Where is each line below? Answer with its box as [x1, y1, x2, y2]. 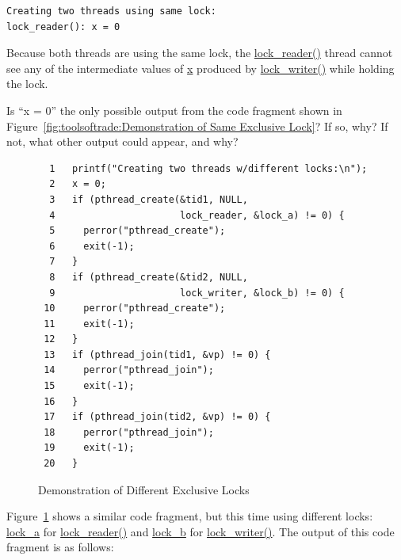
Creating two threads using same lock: [6, 6, 216, 17]
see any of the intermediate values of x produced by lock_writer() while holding [6, 59, 395, 76]
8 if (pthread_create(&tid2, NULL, [49, 271, 248, 283]
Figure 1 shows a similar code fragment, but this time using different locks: [6, 508, 373, 524]
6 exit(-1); [49, 240, 135, 252]
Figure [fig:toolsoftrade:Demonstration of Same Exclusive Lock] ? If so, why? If [6, 117, 388, 134]
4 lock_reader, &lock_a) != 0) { [49, 209, 345, 221]
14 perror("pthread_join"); [44, 364, 214, 376]
